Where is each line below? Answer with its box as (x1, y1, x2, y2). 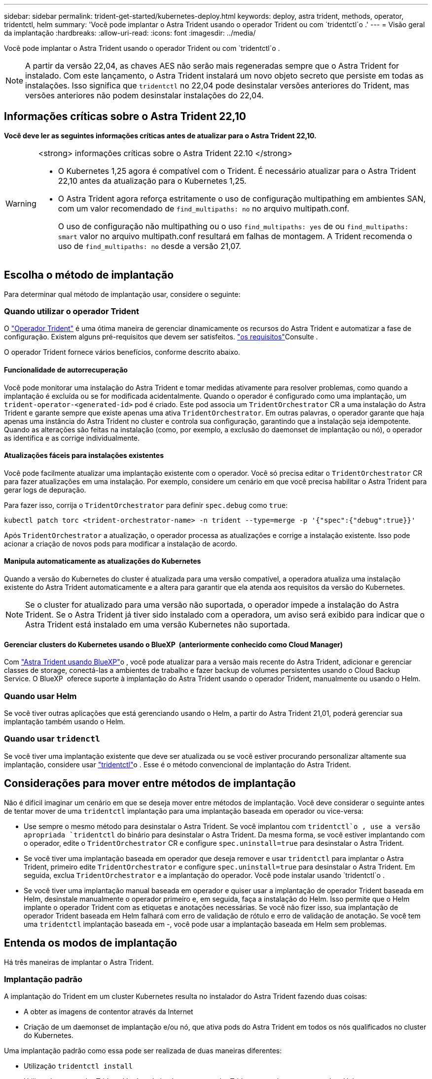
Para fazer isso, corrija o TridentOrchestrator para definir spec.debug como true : (4, 500, 288, 509)
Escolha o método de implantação (4, 269, 174, 282)
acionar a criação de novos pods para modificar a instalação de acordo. (4, 539, 237, 548)
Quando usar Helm (4, 691, 77, 701)
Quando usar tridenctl (4, 734, 100, 744)
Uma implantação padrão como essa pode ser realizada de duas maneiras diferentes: (4, 1046, 282, 1055)
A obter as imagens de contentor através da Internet (24, 1007, 193, 1016)
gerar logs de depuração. (4, 485, 86, 494)
